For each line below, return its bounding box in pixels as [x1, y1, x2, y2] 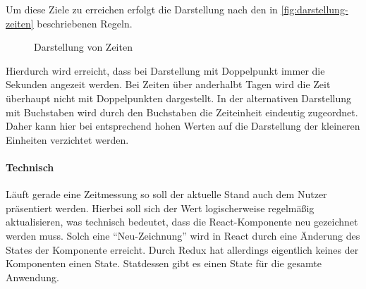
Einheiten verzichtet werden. [6, 132, 129, 147]
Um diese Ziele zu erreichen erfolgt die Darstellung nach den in [6, 2, 278, 16]
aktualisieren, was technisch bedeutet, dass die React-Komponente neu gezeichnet [6, 214, 358, 229]
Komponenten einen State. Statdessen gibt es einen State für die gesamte [6, 256, 322, 271]
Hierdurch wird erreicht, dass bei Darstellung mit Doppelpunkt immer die [6, 63, 325, 78]
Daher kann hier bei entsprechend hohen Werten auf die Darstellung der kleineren [6, 118, 360, 133]
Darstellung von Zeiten [34, 39, 133, 54]
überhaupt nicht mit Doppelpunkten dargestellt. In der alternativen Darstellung [6, 90, 352, 105]
